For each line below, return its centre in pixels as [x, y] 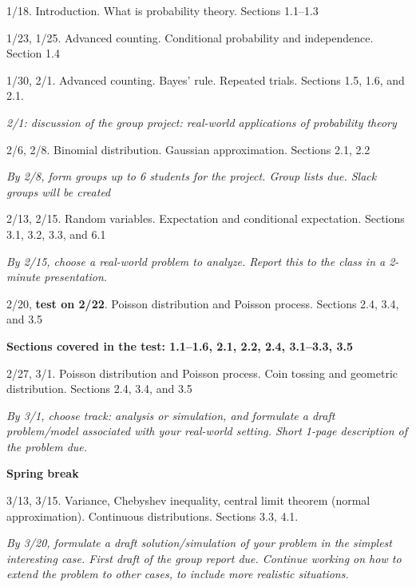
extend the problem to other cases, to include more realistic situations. [178, 574]
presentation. [76, 277]
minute [24, 277]
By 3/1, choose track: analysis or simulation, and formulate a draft [171, 415]
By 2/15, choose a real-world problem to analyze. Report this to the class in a [196, 261]
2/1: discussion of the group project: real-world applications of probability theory [202, 122]
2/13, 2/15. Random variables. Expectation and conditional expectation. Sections [206, 218]
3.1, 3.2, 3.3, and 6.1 [56, 234]
